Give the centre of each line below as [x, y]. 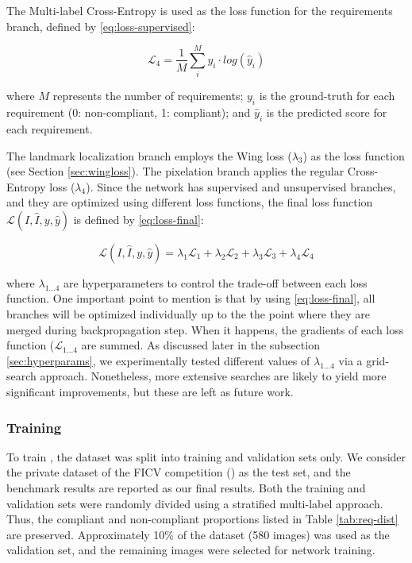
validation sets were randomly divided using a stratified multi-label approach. [195, 503]
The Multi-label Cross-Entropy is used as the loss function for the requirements [200, 10]
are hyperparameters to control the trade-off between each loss [216, 282]
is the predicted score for [327, 112]
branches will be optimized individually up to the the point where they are [188, 314]
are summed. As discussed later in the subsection [200, 345]
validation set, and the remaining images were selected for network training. [191, 550]
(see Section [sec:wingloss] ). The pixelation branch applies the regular [175, 171]
